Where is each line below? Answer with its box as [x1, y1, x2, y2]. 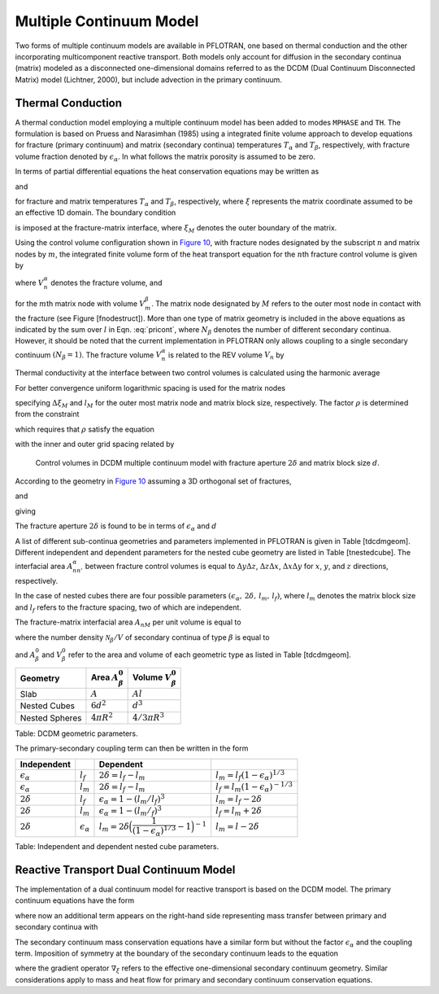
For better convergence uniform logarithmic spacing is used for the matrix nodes [15, 383, 286, 392]
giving [15, 506, 37, 516]
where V [15, 278, 44, 288]
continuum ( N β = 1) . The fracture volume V [15, 350, 162, 361]
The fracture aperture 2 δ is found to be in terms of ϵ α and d [15, 521, 217, 532]
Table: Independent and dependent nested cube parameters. [15, 842, 219, 852]
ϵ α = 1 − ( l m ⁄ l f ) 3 [98, 792, 166, 806]
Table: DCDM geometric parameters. [15, 729, 138, 738]
